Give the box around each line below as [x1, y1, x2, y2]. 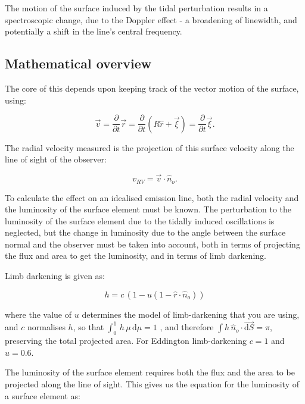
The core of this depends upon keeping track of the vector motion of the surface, [5, 82, 299, 94]
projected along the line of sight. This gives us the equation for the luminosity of [5, 378, 299, 390]
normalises [27, 321, 66, 333]
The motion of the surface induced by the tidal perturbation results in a [5, 2, 268, 14]
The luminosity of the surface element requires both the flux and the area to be [5, 366, 295, 378]
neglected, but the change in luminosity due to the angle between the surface [5, 226, 286, 239]
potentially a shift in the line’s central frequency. [5, 25, 182, 37]
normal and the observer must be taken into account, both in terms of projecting [5, 237, 300, 250]
